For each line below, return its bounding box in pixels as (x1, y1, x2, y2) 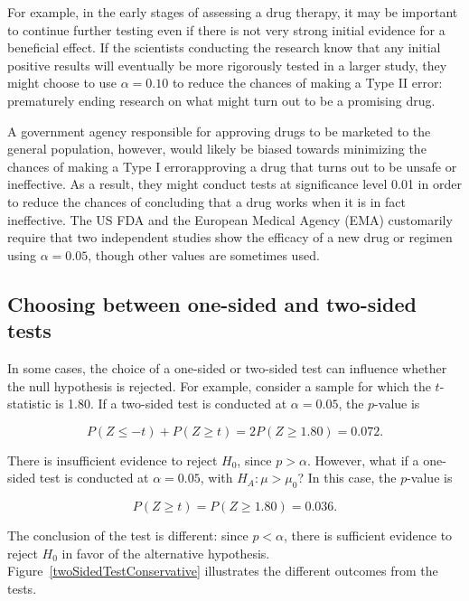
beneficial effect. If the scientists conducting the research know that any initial (7, 38, 441, 57)
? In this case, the (297, 468, 397, 487)
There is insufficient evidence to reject (7, 450, 218, 469)
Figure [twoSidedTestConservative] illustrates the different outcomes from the (7, 561, 438, 580)
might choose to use (7, 73, 117, 92)
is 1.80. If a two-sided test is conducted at (55, 394, 287, 413)
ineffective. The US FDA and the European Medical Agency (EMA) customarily (7, 210, 453, 229)
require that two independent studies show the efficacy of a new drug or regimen (7, 228, 453, 247)
